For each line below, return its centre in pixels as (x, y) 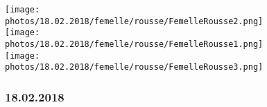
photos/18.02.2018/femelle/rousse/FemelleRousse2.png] (134, 21)
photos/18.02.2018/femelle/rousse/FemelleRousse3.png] (134, 67)
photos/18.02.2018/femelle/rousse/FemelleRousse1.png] (134, 44)
